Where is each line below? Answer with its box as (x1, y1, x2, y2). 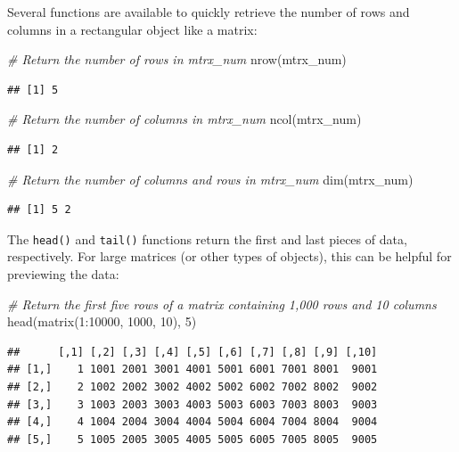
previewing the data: (7, 265, 119, 283)
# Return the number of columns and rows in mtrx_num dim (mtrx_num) (7, 169, 414, 188)
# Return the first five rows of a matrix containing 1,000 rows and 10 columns (7, 294, 437, 313)
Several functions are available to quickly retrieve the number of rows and (7, 3, 410, 21)
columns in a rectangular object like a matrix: (7, 20, 258, 38)
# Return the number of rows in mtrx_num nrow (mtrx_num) (7, 50, 347, 69)
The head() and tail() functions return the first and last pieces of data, (7, 229, 407, 248)
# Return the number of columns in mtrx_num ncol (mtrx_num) (7, 110, 362, 128)
